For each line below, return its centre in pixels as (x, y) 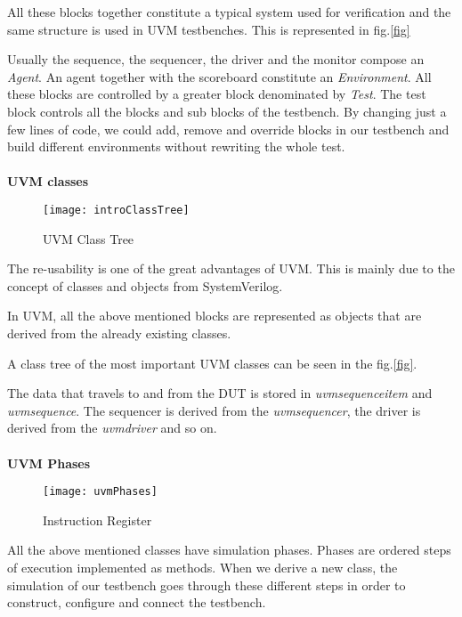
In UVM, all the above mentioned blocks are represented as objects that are (215, 316)
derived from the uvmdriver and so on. (112, 428)
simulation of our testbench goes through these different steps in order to (207, 585)
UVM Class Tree (89, 238)
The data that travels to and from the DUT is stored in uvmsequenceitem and (220, 393)
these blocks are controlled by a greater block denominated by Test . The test (217, 94)
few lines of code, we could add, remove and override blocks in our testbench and (228, 129)
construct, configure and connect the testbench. (137, 602)
